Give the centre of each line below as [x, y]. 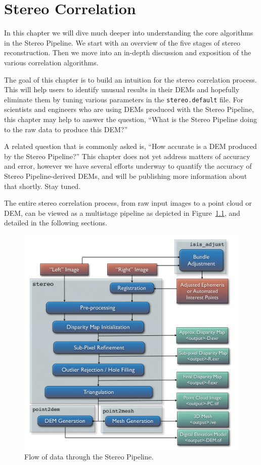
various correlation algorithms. [51, 62]
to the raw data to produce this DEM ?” [66, 129]
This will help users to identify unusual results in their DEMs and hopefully [122, 89]
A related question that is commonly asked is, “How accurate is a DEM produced [130, 146]
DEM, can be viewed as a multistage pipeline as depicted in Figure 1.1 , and [122, 212]
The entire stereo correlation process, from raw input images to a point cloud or [128, 203]
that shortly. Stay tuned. [42, 186]
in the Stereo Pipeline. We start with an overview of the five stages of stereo [122, 42]
